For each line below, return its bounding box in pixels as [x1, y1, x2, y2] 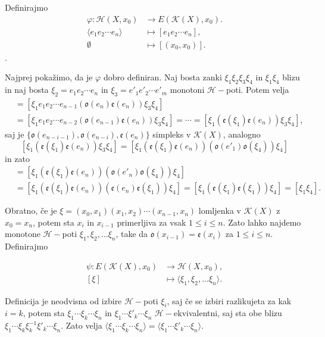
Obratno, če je [5, 204, 57, 217]
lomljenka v [198, 204, 241, 217]
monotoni [170, 83, 205, 96]
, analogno [223, 127, 261, 140]
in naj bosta [5, 83, 49, 96]
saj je [5, 127, 24, 140]
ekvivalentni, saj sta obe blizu [174, 307, 282, 319]
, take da [115, 227, 148, 240]
